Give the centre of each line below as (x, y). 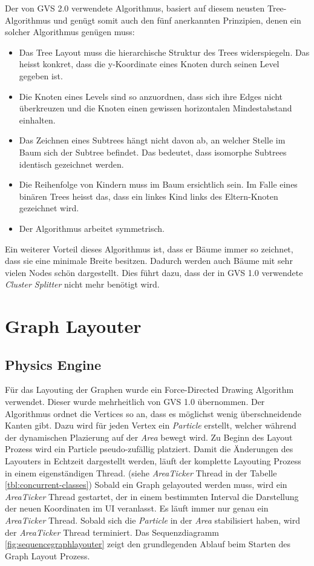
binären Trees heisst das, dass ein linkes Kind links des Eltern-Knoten (149, 196)
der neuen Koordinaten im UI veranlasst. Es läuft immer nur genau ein (137, 508)
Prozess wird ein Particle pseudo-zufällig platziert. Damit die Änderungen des (149, 449)
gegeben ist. (41, 75)
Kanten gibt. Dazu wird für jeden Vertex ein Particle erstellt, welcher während (151, 425)
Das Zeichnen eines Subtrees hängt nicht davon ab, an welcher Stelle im (152, 140)
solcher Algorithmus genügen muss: (70, 32)
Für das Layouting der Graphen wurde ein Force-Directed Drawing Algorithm (149, 390)
